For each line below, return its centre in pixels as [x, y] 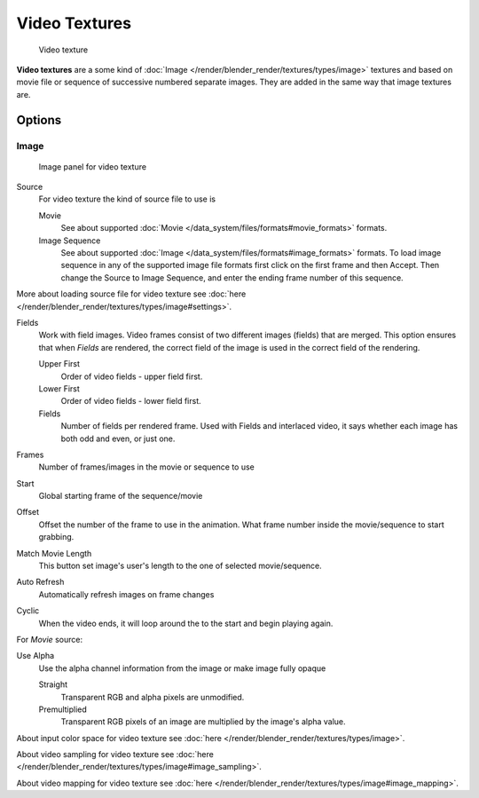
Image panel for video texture [92, 166]
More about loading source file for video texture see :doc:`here [131, 294]
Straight [53, 684]
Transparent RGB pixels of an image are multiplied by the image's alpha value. [203, 722]
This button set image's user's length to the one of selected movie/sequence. [181, 566]
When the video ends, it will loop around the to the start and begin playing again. [186, 623]
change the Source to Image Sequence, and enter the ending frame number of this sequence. [232, 277]
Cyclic [28, 611]
